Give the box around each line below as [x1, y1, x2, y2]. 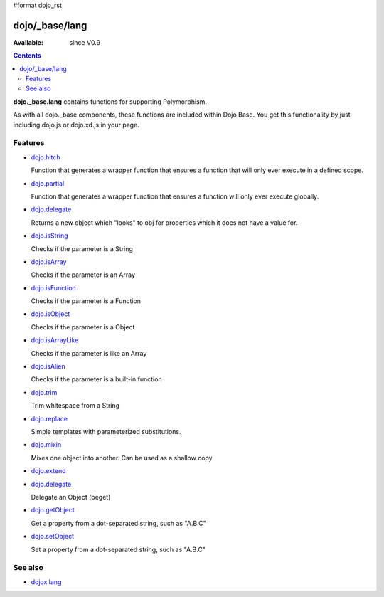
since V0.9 [69, 38, 101, 46]
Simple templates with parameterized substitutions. [31, 427, 181, 435]
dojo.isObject [31, 310, 70, 318]
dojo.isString [31, 231, 68, 240]
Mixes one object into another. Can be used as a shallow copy [31, 453, 213, 462]
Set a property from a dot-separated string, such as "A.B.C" [31, 545, 206, 554]
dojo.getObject [31, 506, 75, 514]
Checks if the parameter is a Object [31, 322, 135, 331]
